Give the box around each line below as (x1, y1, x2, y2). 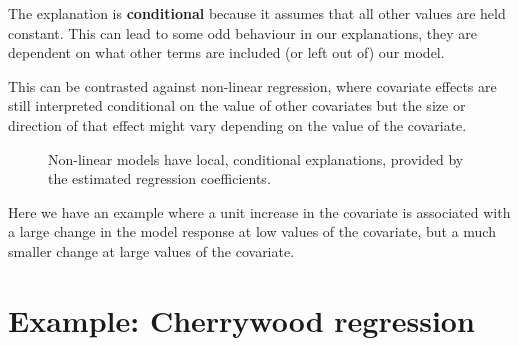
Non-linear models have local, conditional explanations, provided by (48, 148, 464, 169)
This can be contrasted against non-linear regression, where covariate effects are (8, 75, 497, 96)
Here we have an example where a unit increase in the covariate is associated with (8, 201, 511, 222)
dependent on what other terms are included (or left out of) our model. (8, 42, 445, 63)
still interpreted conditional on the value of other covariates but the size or (8, 95, 466, 116)
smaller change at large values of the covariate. (8, 240, 295, 261)
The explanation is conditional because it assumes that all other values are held (8, 3, 506, 23)
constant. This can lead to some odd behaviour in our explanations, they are (8, 22, 478, 43)
